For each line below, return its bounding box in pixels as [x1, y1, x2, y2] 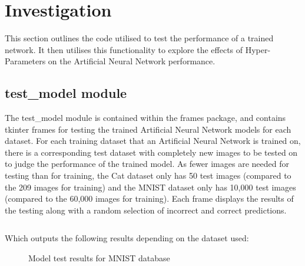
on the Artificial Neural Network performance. [48, 55, 216, 67]
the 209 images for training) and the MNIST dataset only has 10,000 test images [5, 180, 296, 193]
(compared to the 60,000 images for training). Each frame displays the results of [5, 192, 294, 205]
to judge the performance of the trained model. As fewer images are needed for [5, 157, 289, 170]
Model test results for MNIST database [28, 252, 170, 264]
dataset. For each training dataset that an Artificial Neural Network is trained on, [5, 134, 301, 147]
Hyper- [245, 43, 271, 55]
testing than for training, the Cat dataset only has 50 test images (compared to [5, 169, 291, 182]
